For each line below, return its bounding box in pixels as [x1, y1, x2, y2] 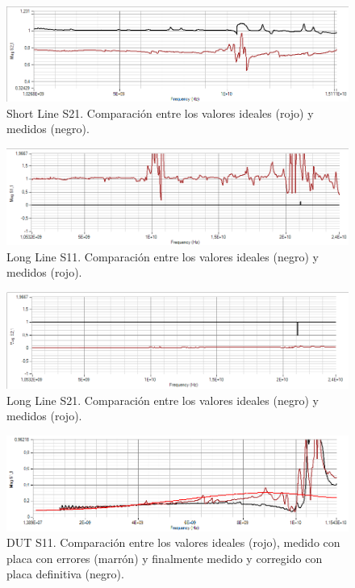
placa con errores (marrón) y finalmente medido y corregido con [6, 549, 323, 566]
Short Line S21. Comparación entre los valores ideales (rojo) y [6, 104, 314, 121]
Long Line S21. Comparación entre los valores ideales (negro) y [6, 391, 319, 408]
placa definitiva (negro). [6, 565, 124, 582]
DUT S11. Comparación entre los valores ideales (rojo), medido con [6, 534, 340, 551]
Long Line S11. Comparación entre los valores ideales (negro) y [6, 248, 319, 265]
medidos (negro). [6, 120, 90, 137]
